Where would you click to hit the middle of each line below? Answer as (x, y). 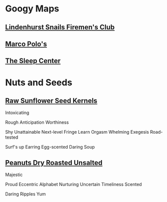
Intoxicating (17, 113)
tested (12, 137)
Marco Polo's (26, 44)
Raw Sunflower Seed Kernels (51, 101)
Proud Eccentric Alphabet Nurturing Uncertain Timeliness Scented (73, 185)
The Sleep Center (33, 61)
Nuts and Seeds (39, 82)
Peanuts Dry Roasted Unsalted (54, 163)
